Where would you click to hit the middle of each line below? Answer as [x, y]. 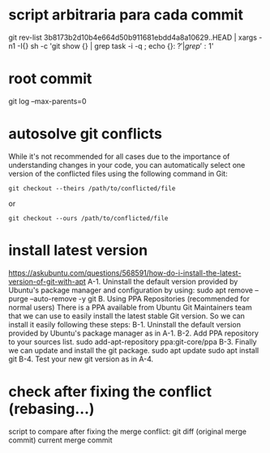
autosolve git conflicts [85, 134]
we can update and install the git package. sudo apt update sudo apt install [134, 350]
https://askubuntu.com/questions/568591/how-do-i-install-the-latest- [125, 272]
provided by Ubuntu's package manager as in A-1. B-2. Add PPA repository [134, 333]
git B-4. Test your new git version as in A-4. [81, 359]
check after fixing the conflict [110, 391]
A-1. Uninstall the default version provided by [163, 281]
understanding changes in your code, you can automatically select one [127, 165]
